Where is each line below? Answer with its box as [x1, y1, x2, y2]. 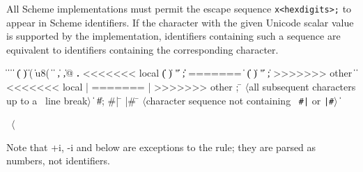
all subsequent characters [249, 79, 356, 94]
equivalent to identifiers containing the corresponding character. [6, 42, 279, 56]
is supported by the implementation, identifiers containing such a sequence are [6, 29, 341, 43]
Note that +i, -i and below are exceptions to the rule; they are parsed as [6, 139, 316, 154]
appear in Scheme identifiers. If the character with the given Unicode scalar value [6, 15, 354, 29]
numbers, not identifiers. [6, 153, 110, 168]
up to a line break [6, 93, 88, 107]
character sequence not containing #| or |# [146, 93, 334, 107]
